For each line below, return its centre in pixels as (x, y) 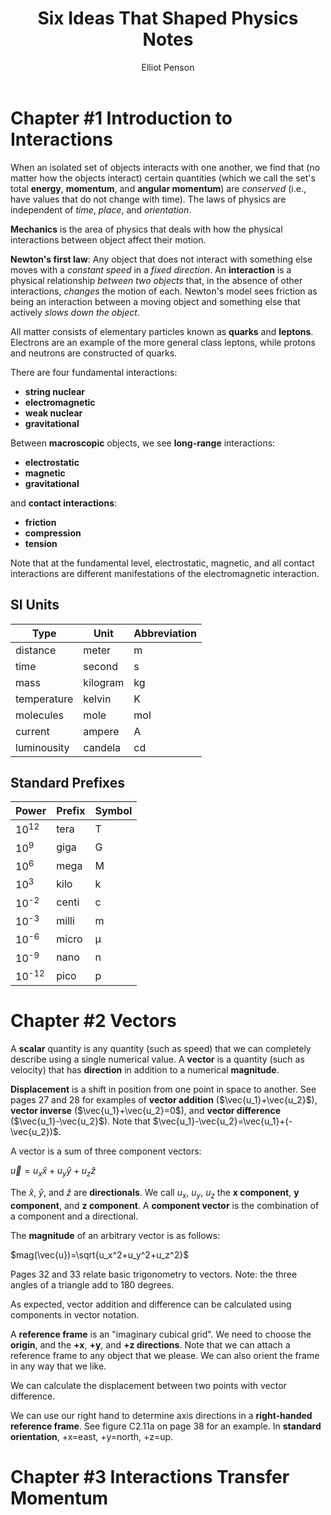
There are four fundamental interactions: (94, 372)
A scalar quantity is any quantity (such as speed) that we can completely (161, 1049)
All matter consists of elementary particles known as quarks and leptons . (162, 331)
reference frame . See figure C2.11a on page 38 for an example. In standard (166, 1426)
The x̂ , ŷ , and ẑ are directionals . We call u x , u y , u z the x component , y (155, 1194)
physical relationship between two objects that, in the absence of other (156, 280)
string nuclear (54, 391)
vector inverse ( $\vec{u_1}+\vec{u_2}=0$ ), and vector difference (146, 1111)
